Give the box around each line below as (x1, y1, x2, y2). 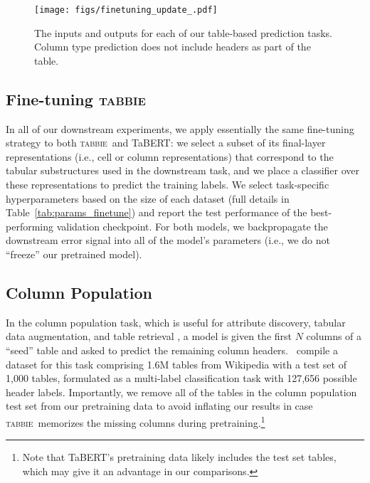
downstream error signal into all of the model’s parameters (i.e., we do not (6, 233, 330, 248)
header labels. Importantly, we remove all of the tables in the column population (6, 384, 357, 399)
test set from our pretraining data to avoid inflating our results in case (6, 398, 313, 413)
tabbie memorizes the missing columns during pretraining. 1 (6, 413, 265, 430)
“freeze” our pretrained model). (6, 246, 142, 261)
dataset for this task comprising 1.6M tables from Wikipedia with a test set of (6, 356, 347, 371)
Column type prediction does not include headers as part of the (34, 39, 311, 54)
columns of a (306, 329, 362, 344)
